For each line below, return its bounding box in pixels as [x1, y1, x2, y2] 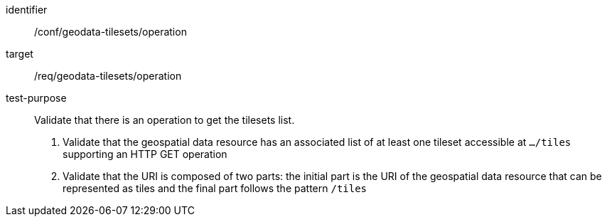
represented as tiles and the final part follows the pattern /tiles [63, 182, 367, 194]
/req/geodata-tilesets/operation [34, 70, 182, 82]
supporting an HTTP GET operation [63, 148, 227, 160]
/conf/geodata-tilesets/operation [34, 26, 187, 38]
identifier [6, 4, 48, 16]
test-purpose [6, 92, 67, 104]
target [6, 48, 33, 60]
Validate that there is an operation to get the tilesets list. [34, 114, 295, 126]
